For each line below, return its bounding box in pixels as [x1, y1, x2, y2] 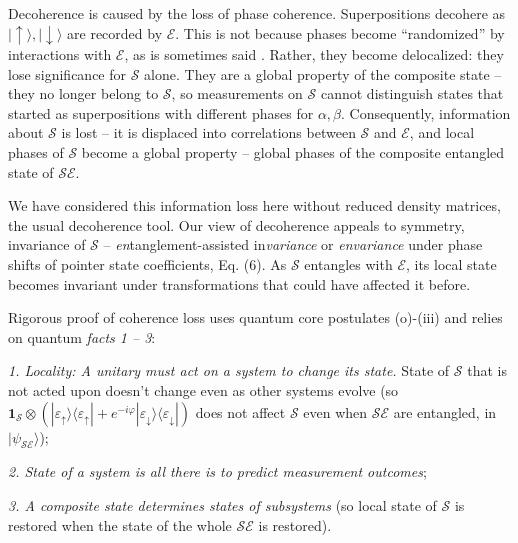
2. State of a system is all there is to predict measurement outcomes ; [8, 461, 427, 482]
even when [303, 401, 368, 422]
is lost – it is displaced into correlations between [61, 122, 356, 143]
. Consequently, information [341, 102, 511, 123]
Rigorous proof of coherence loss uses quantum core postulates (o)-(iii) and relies [8, 307, 503, 328]
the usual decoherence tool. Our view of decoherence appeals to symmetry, [8, 214, 465, 235]
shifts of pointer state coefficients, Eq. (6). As [8, 254, 287, 275]
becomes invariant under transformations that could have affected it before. [8, 273, 471, 294]
